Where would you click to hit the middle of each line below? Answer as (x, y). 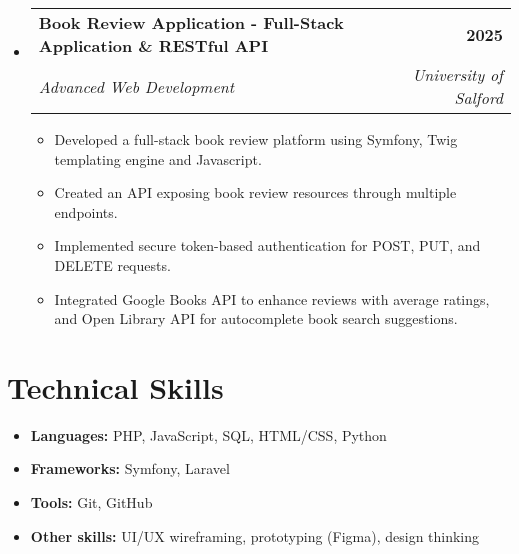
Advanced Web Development (136, 86)
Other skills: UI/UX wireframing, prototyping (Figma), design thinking (255, 535)
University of (457, 74)
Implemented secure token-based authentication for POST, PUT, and (267, 245)
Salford (478, 97)
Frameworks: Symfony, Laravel (130, 468)
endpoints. (86, 211)
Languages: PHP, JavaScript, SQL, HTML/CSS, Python (208, 434)
